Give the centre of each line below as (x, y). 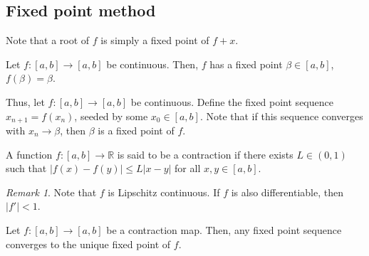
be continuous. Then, (152, 64)
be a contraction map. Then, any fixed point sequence (224, 230)
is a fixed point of (136, 130)
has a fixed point (246, 64)
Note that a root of (48, 40)
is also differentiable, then (287, 192)
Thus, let (25, 101)
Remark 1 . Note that (51, 192)
